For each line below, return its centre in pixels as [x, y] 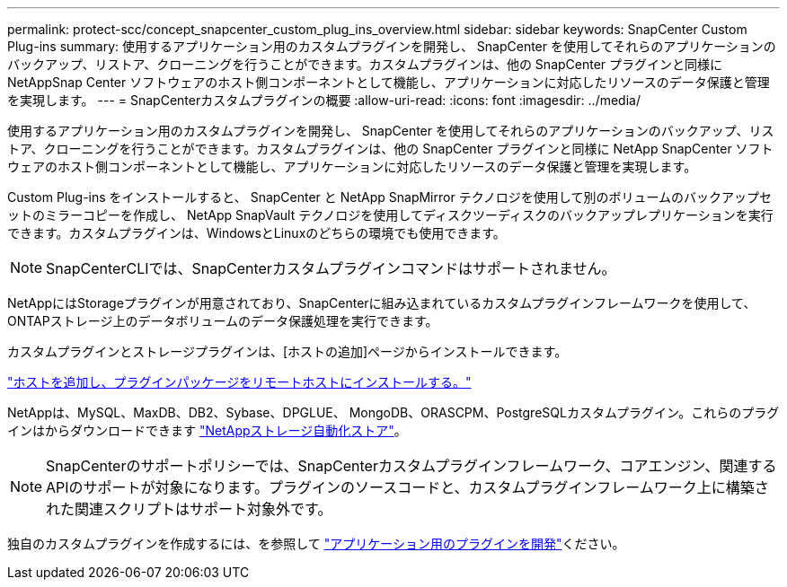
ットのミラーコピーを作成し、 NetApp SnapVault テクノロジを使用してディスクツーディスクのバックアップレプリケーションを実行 [390, 215]
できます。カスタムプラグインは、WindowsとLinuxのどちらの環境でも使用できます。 [256, 233]
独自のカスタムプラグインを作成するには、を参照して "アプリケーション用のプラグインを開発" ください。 [316, 543]
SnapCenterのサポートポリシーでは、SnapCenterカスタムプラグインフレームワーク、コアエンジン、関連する [411, 466]
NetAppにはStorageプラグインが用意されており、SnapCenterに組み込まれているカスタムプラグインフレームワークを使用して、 [382, 303]
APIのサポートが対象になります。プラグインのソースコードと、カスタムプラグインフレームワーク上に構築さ [407, 487]
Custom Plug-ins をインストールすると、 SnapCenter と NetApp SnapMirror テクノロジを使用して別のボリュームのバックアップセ [389, 197]
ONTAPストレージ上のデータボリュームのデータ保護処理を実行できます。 [223, 321]
